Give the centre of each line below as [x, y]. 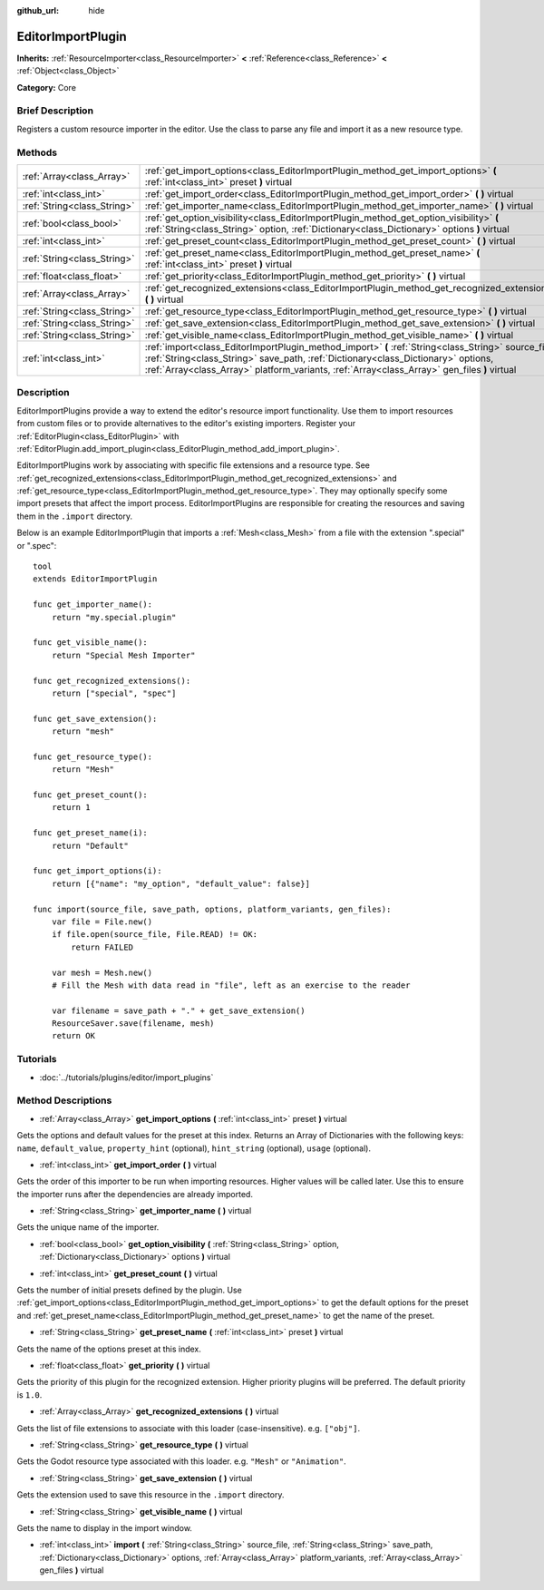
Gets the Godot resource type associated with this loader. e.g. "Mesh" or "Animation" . [181, 1461]
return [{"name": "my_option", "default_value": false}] [180, 883]
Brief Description [55, 111]
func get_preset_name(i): [91, 833]
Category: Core [47, 87]
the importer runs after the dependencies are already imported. [135, 1194]
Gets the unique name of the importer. [88, 1227]
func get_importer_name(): [93, 605]
